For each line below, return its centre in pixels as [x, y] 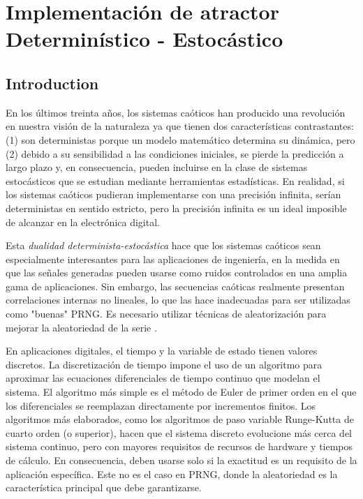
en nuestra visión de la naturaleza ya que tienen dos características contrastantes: [180, 126]
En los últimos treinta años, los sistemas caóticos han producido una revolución [176, 112]
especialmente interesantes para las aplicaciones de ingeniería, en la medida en [173, 259]
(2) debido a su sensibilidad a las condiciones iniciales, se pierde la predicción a [175, 153]
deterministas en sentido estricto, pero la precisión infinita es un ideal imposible [176, 208]
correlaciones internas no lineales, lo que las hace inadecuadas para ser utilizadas [178, 300]
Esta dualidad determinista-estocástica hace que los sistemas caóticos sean [163, 245]
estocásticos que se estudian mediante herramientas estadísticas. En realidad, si [175, 180]
